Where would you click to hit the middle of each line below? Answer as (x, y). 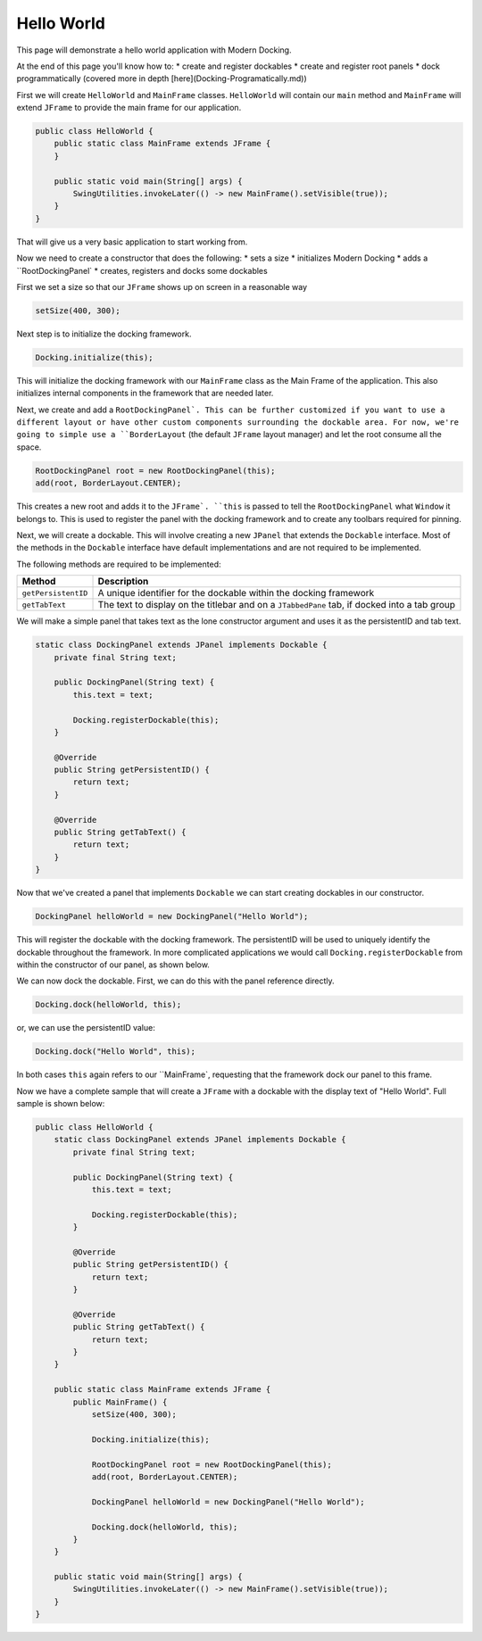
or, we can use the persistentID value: (86, 1028)
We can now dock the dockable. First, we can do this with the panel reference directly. (175, 981)
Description (123, 582)
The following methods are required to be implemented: (119, 564)
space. (29, 447)
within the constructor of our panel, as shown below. (113, 965)
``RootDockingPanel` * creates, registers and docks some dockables (142, 270)
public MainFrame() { (120, 1402)
